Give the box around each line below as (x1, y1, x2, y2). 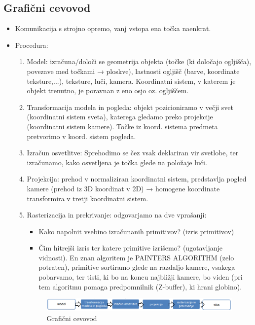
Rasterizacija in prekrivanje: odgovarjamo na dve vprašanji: (27, 210, 207, 220)
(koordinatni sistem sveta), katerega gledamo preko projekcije (27, 111, 213, 122)
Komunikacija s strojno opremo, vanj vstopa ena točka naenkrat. (15, 23, 211, 34)
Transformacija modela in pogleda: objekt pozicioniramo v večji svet (27, 102, 233, 112)
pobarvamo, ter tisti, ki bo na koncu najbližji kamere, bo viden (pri (38, 272, 243, 282)
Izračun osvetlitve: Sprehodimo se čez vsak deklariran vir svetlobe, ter (27, 147, 239, 158)
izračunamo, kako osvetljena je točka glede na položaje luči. (27, 157, 207, 167)
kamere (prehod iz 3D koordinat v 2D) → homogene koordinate (27, 183, 220, 193)
